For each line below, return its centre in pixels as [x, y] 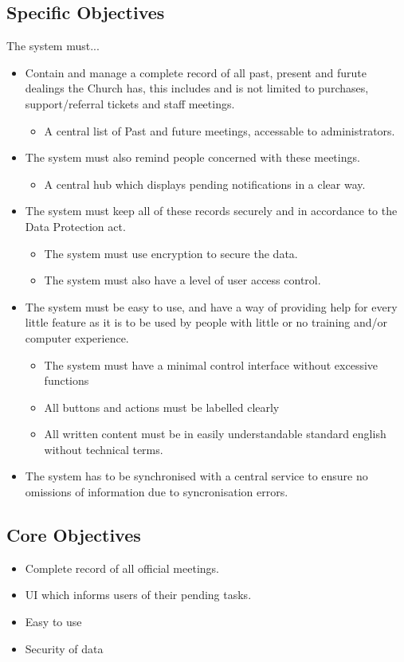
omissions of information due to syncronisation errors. [157, 492]
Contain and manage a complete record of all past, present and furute [196, 72]
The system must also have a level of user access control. [182, 280]
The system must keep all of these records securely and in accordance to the [211, 211]
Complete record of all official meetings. [122, 568]
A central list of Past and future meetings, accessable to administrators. [220, 130]
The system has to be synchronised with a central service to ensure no [196, 476]
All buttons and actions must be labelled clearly [162, 407]
